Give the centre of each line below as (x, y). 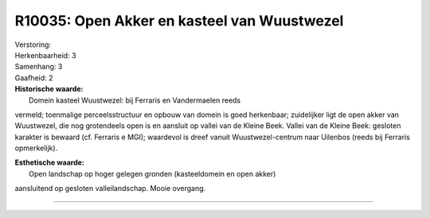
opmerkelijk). (36, 148)
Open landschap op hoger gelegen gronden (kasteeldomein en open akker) (152, 173)
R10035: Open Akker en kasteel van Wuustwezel (179, 21)
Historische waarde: (49, 89)
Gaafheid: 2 (34, 78)
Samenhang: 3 (39, 67)
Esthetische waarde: (50, 162)
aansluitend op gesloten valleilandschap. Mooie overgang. (110, 189)
